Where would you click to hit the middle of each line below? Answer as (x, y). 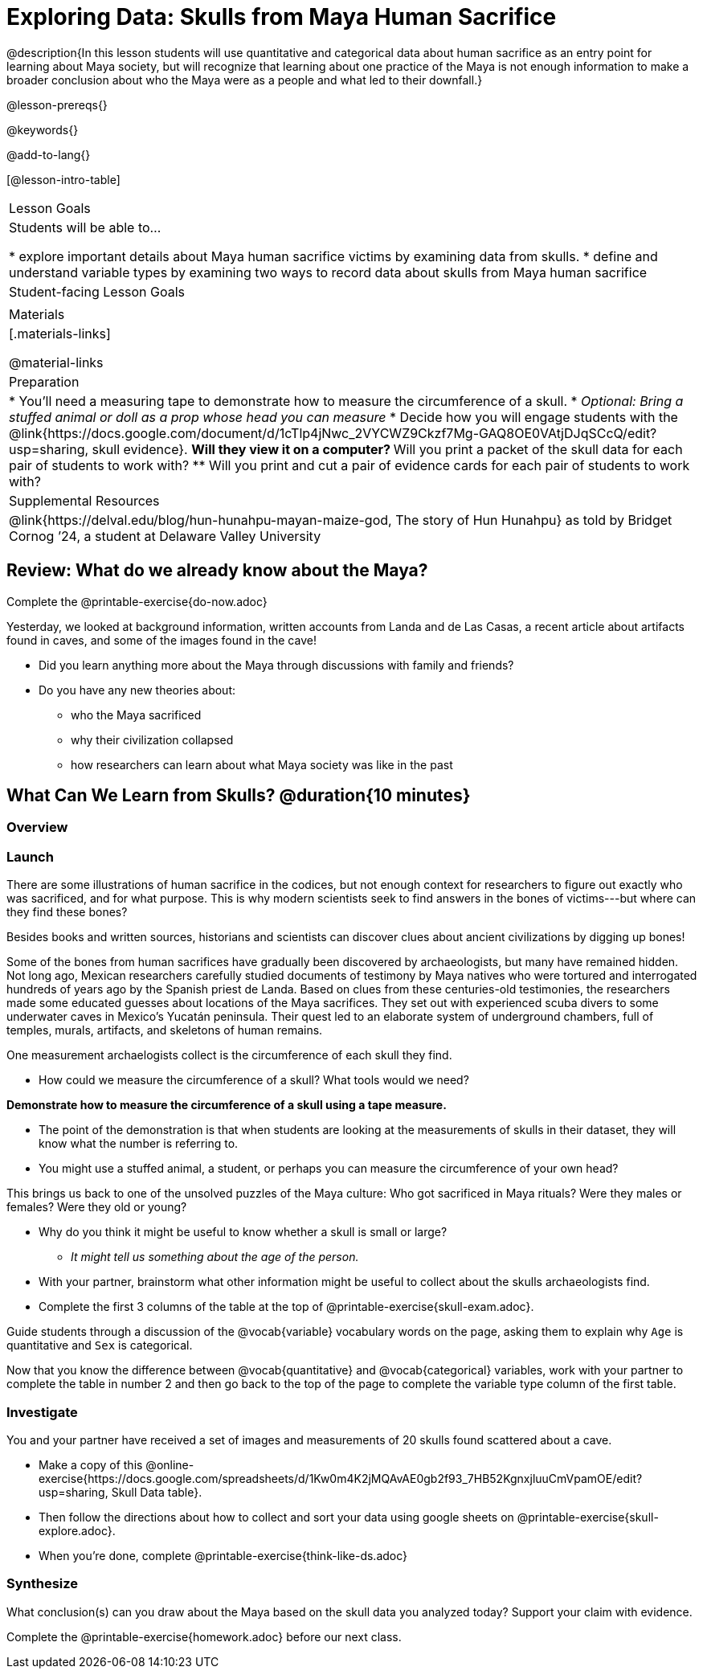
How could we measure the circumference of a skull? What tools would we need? (254, 1080)
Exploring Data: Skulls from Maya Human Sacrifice (282, 17)
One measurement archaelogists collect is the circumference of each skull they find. (229, 1055)
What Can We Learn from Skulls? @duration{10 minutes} (239, 796)
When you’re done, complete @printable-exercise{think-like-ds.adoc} (223, 1555)
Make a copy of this (91, 1464)
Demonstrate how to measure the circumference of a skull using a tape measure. (227, 1105)
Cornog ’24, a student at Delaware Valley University (165, 536)
